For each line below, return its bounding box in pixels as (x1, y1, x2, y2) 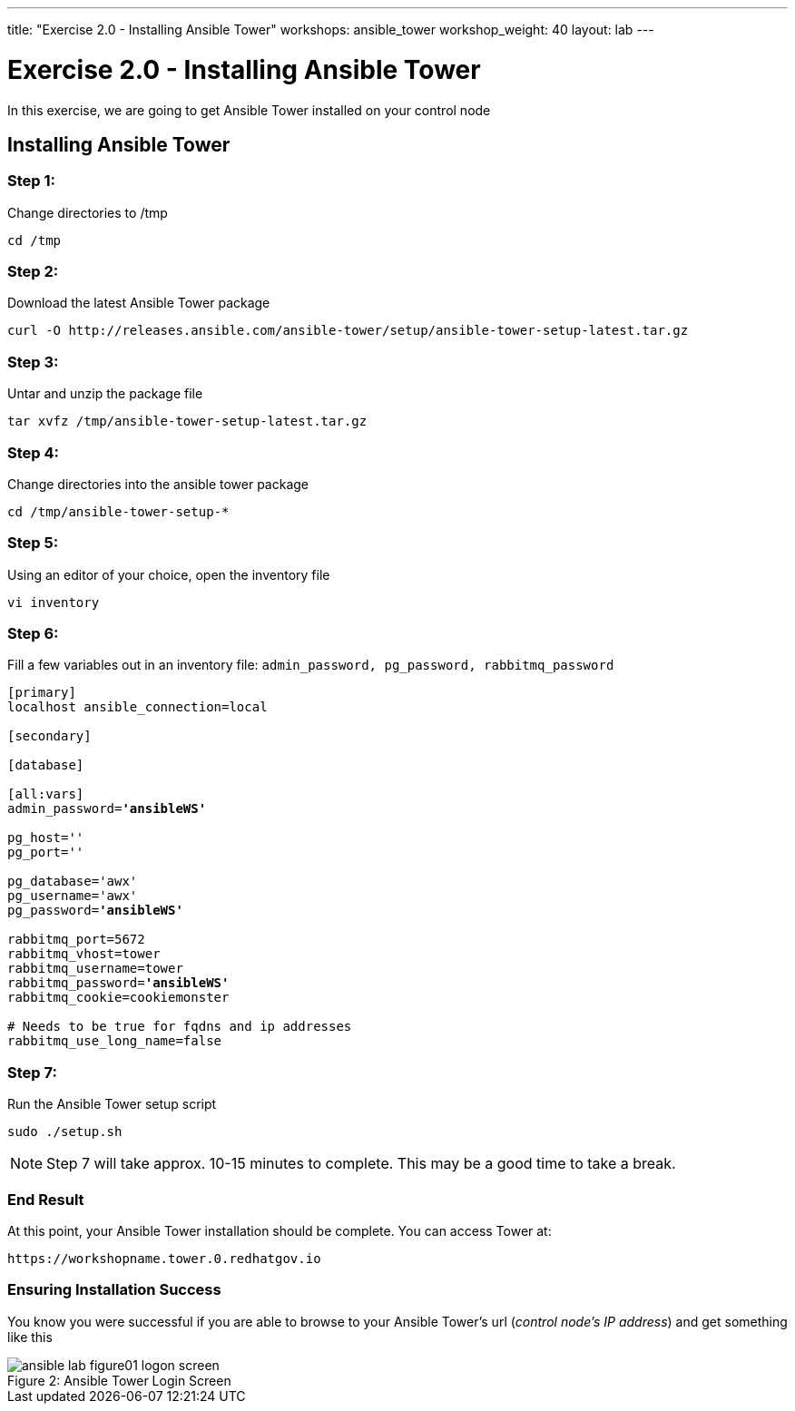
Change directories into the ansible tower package (7, 475, 309, 492)
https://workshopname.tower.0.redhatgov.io (7, 1250, 321, 1266)
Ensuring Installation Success (7, 1280, 221, 1299)
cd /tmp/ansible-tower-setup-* (7, 504, 230, 519)
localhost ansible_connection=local (7, 700, 268, 715)
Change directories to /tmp (7, 204, 168, 220)
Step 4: (7, 443, 60, 462)
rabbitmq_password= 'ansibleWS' (7, 975, 230, 991)
